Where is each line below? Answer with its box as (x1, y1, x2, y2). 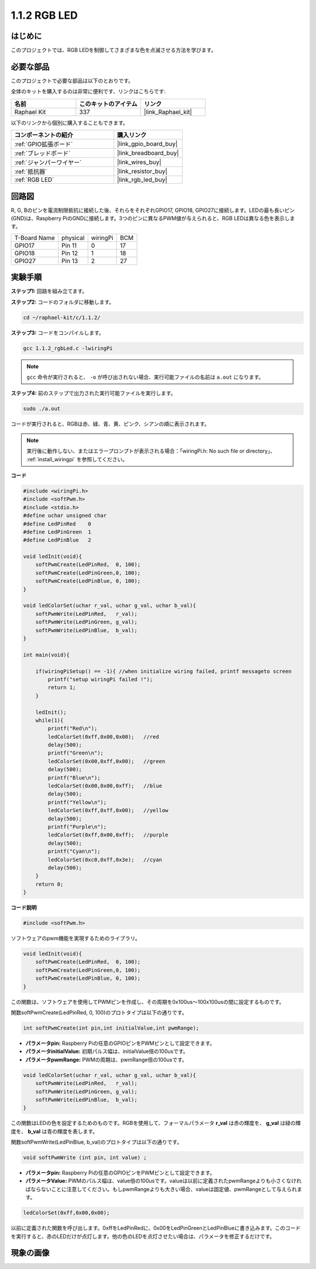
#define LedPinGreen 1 (23, 529, 92, 535)
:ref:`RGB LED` (14, 176, 54, 184)
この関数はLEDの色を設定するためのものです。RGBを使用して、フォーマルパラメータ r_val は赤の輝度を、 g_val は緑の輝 (11, 1120, 301, 1127)
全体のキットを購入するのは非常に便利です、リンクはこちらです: (11, 88, 166, 95)
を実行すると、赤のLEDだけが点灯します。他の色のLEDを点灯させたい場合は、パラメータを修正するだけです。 (11, 1233, 275, 1240)
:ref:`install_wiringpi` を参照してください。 (26, 455, 128, 462)
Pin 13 (61, 256, 78, 265)
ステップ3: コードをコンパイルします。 (11, 329, 105, 336)
